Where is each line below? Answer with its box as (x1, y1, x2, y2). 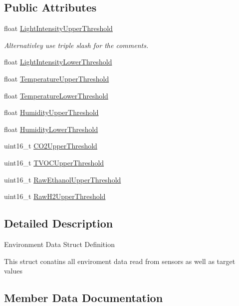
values (4, 265, 23, 276)
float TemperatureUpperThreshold (4, 73, 109, 83)
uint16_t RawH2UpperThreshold (4, 191, 106, 201)
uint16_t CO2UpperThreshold (4, 140, 97, 151)
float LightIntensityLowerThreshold (4, 56, 112, 67)
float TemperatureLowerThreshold (4, 90, 108, 100)
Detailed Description (4, 215, 113, 231)
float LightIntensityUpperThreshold (4, 23, 113, 33)
